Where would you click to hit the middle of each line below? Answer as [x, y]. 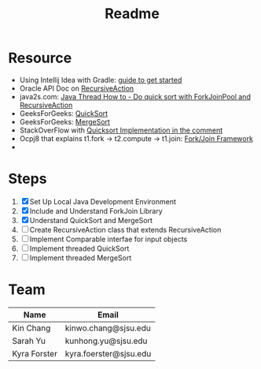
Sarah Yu [29, 341]
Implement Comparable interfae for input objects [108, 239]
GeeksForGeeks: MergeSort [64, 121]
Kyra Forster [35, 353]
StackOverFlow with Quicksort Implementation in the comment [121, 130]
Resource [40, 58]
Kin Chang [31, 328]
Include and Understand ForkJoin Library [96, 211]
